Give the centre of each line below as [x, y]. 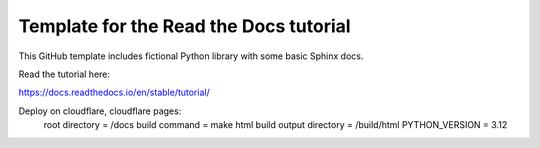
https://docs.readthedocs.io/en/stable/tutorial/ [114, 92]
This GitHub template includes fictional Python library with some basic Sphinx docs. [191, 56]
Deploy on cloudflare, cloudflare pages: [100, 111]
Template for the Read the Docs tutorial [184, 26]
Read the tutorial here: [64, 74]
